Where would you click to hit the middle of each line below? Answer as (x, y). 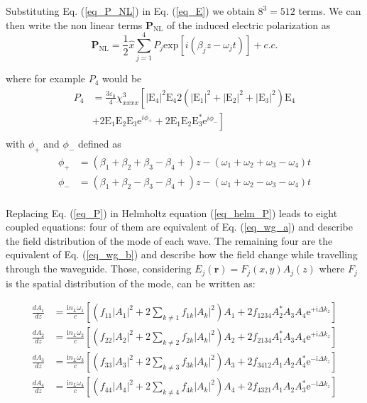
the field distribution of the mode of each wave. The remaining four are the (169, 240)
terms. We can (330, 11)
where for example (46, 78)
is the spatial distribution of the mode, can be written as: (131, 283)
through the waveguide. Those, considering (99, 269)
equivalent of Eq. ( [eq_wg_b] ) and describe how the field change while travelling (182, 254)
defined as (100, 143)
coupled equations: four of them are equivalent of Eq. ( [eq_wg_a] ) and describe (179, 227)
